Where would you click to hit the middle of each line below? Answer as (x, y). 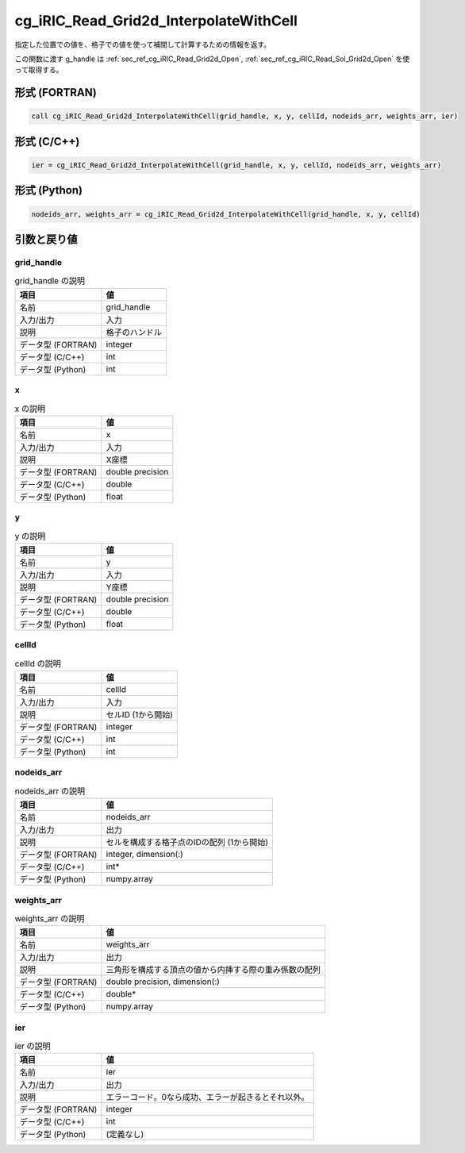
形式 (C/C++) (47, 142)
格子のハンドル (134, 332)
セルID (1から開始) (140, 715)
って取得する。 (39, 70)
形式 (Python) (49, 190)
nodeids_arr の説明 (50, 791)
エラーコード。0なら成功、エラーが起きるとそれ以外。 (208, 1097)
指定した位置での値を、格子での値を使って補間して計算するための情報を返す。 (143, 44)
